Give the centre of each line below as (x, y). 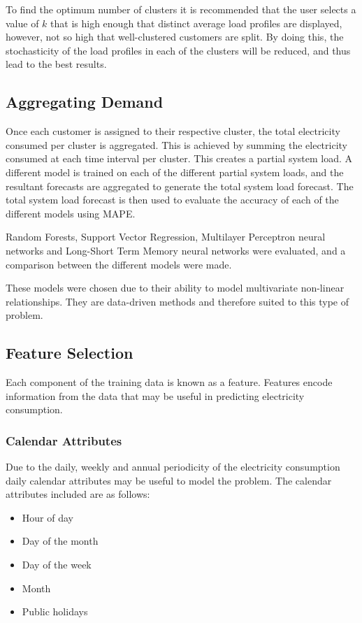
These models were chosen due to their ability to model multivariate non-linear (175, 288)
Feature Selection (70, 353)
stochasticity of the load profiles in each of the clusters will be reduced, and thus (178, 50)
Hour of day (48, 517)
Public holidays (55, 611)
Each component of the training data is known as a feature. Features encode (169, 382)
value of (22, 23)
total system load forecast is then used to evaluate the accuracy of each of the (172, 200)
